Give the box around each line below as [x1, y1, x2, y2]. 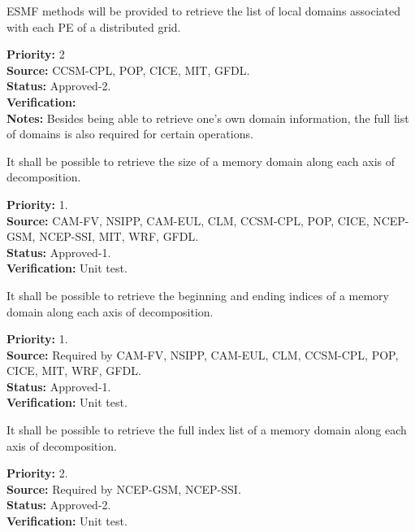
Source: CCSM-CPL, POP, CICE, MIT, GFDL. [6, 61, 250, 78]
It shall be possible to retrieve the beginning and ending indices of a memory [6, 286, 389, 303]
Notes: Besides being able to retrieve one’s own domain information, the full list [6, 109, 409, 126]
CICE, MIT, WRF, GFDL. [6, 362, 141, 379]
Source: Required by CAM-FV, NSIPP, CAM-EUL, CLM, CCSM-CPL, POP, [6, 346, 399, 363]
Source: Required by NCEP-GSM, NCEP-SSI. [6, 480, 241, 497]
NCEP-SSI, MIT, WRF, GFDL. [39, 228, 199, 245]
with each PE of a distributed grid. [6, 18, 181, 35]
